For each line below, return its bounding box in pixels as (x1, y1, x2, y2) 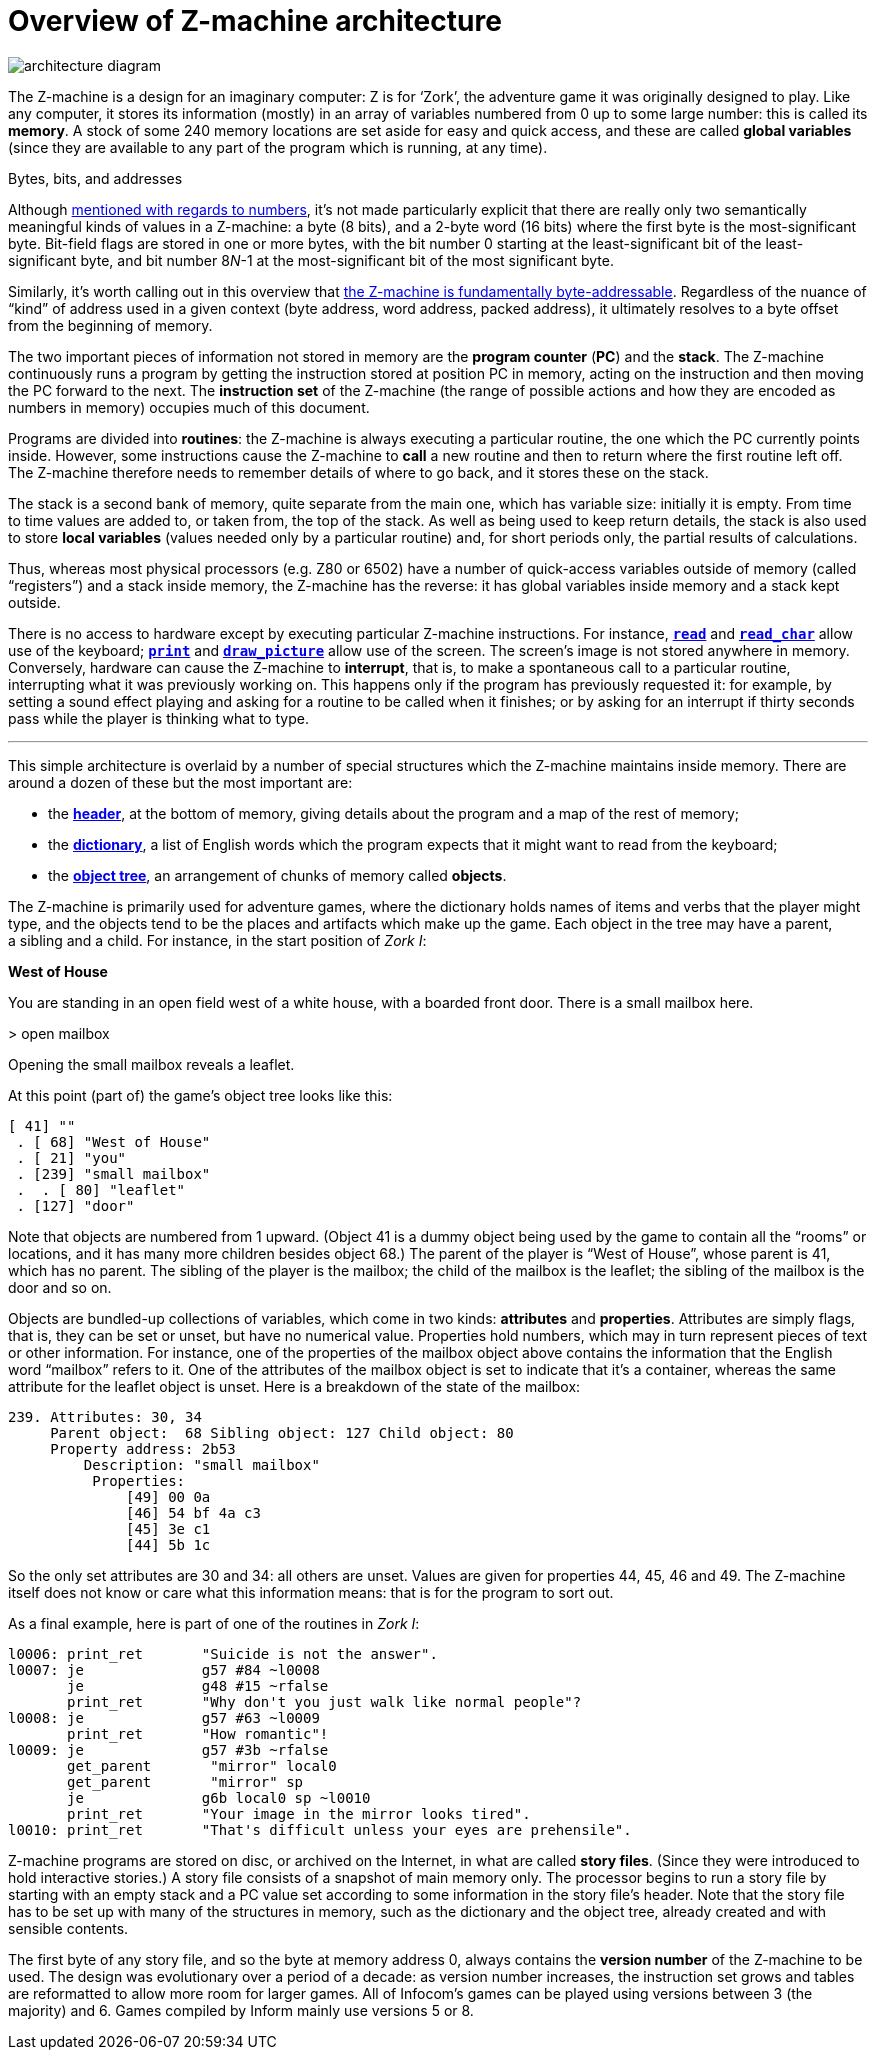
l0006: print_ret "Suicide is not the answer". (8, 1645, 438, 1662)
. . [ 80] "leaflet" (16, 1181, 186, 1198)
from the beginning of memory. (8, 316, 213, 334)
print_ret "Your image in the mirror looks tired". (67, 1805, 531, 1822)
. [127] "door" (16, 1197, 135, 1214)
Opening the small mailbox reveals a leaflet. (8, 1055, 295, 1073)
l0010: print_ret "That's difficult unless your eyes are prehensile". (8, 1821, 632, 1838)
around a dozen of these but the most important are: (8, 773, 353, 791)
